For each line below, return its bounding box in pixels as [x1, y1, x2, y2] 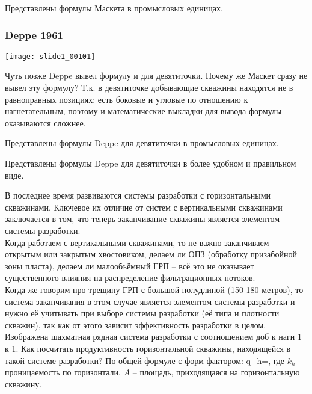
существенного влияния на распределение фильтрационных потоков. [5, 271, 255, 284]
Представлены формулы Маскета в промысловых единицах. [5, 2, 223, 14]
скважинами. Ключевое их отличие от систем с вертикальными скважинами [5, 200, 283, 213]
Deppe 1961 [5, 27, 63, 42]
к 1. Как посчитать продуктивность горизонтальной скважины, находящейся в [5, 342, 291, 354]
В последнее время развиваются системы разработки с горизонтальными [5, 189, 271, 202]
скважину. [5, 377, 42, 390]
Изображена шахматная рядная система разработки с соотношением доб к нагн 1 [5, 330, 302, 343]
